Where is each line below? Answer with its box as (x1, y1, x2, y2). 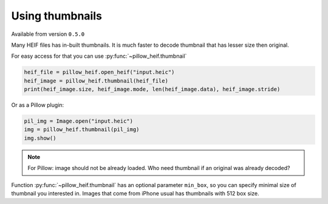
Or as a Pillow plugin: (11, 101, 64, 109)
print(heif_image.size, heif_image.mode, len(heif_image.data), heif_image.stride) (24, 86, 281, 93)
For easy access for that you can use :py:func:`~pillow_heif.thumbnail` (11, 52, 187, 60)
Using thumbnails (11, 9, 103, 22)
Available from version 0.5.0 (11, 30, 85, 38)
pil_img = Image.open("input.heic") (24, 118, 134, 124)
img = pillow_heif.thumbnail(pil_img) (24, 126, 140, 133)
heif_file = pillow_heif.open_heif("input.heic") (24, 69, 175, 76)
